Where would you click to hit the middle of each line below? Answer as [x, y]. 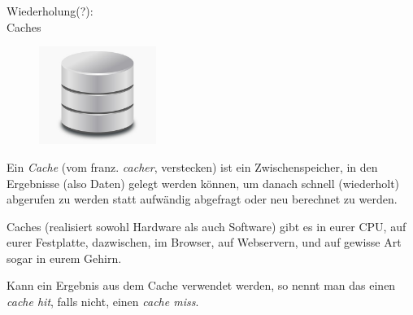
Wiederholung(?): [50, 11]
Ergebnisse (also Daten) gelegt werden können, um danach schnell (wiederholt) [203, 183]
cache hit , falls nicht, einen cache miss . [103, 302]
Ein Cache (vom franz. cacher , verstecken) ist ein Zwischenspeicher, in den [192, 166]
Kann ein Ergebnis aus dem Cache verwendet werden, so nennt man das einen [201, 285]
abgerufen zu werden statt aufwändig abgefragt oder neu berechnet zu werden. [202, 199]
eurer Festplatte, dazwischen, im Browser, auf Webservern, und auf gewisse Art [204, 242]
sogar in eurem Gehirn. [64, 258]
